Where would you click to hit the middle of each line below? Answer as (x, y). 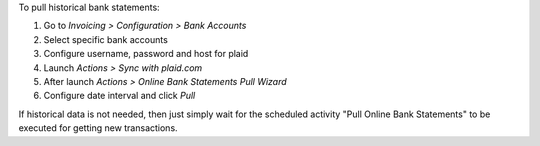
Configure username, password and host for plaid (146, 54)
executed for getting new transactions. (98, 128)
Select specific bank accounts (106, 39)
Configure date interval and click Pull (119, 96)
